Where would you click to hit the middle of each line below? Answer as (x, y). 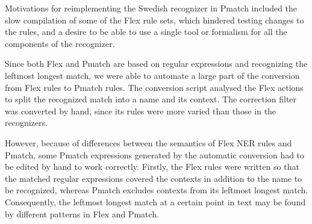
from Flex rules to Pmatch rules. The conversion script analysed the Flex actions (154, 87)
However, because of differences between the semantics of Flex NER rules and (148, 142)
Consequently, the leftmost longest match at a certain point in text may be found (155, 201)
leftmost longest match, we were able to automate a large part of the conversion (152, 75)
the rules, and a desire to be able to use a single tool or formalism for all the (146, 32)
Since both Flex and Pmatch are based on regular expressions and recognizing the (156, 64)
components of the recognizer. (60, 43)
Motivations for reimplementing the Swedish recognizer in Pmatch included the (151, 8)
